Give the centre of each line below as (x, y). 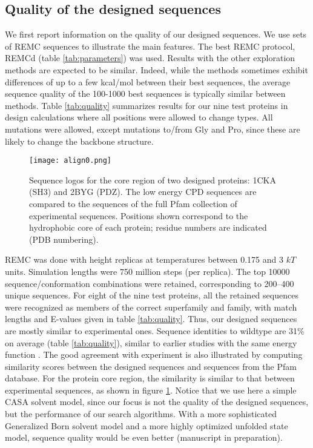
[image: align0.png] (71, 161)
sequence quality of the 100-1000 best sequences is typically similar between (145, 94)
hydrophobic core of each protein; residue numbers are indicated (148, 227)
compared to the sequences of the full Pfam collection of (133, 203)
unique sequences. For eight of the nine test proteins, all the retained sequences (152, 295)
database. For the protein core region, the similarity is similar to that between (150, 378)
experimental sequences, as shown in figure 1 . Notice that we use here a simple (151, 390)
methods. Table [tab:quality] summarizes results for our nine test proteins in (147, 105)
